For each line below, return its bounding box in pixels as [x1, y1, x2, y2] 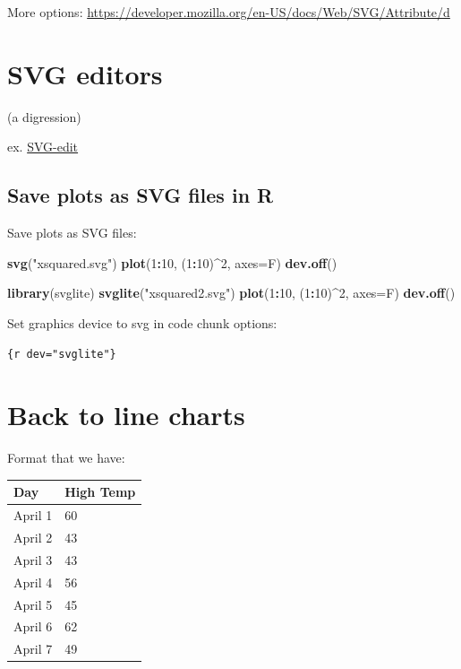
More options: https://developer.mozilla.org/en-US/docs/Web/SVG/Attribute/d [7, 3, 450, 21]
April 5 [13, 595, 53, 613]
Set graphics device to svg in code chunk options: [7, 313, 277, 332]
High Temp [64, 482, 136, 501]
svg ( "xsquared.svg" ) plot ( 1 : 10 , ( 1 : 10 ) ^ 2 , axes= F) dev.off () [7, 253, 337, 272]
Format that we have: [7, 448, 125, 467]
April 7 [13, 639, 53, 658]
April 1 [13, 506, 53, 525]
